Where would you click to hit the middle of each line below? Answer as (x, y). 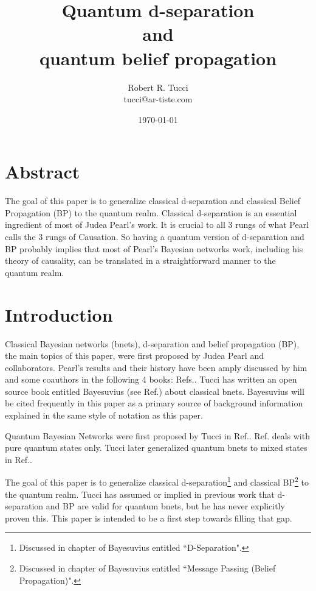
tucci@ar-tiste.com (158, 99)
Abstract (43, 172)
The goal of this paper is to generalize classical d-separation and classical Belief (153, 201)
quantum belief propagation (158, 58)
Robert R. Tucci (158, 87)
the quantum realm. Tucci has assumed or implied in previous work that (140, 494)
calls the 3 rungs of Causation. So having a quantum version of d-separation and (155, 236)
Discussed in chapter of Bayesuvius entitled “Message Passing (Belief (147, 568)
